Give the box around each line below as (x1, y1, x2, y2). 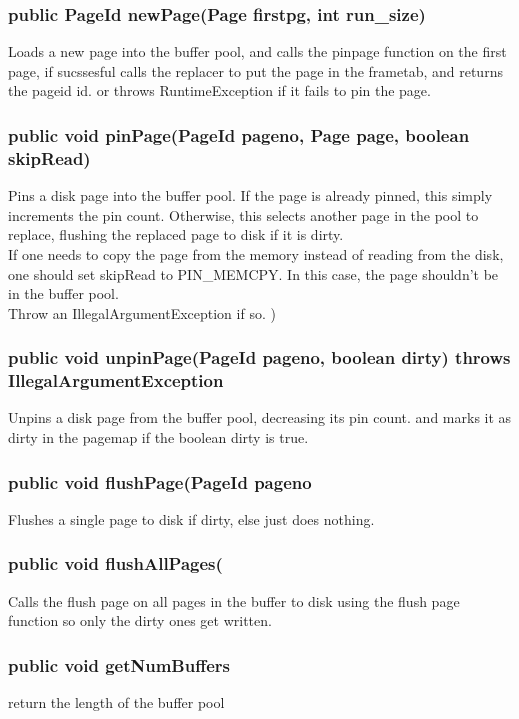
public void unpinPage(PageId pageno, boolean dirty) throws (8, 345, 511, 370)
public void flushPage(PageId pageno (8, 469, 312, 494)
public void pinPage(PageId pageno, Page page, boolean (8, 122, 470, 147)
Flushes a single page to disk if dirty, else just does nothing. (8, 508, 375, 529)
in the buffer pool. (8, 283, 119, 304)
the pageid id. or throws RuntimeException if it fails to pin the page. (8, 80, 431, 101)
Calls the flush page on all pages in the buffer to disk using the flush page (8, 590, 460, 611)
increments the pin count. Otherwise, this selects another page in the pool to (8, 204, 479, 225)
